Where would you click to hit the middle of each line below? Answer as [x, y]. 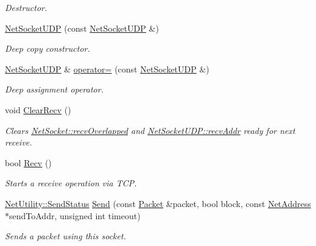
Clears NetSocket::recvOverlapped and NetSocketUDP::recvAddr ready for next [150, 130]
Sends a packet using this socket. [65, 236]
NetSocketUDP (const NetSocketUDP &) [82, 28]
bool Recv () [28, 162]
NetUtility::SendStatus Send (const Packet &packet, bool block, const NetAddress [158, 203]
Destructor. [26, 7]
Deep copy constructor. [47, 48]
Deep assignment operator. [54, 89]
